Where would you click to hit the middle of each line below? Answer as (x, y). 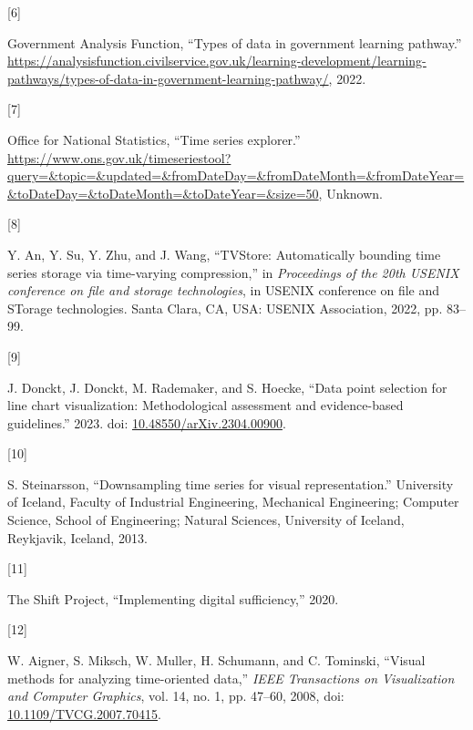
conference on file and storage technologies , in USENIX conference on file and (224, 290)
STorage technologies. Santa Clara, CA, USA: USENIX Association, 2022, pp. (225, 308)
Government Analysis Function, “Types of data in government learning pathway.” (235, 42)
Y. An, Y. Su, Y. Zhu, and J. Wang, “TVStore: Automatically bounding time (224, 254)
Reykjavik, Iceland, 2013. (77, 537)
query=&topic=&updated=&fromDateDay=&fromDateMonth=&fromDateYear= (236, 175)
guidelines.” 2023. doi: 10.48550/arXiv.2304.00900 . (147, 422)
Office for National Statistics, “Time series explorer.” (154, 139)
